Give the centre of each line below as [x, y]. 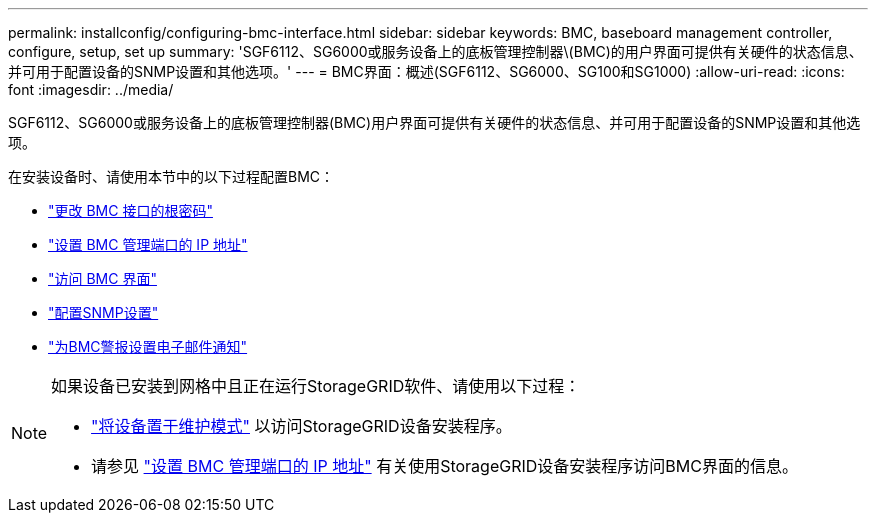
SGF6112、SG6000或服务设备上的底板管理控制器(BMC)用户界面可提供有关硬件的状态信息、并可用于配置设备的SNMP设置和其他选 [434, 122]
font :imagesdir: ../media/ [91, 89]
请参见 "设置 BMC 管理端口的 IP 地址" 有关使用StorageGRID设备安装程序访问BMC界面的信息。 [444, 466]
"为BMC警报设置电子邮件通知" [148, 346]
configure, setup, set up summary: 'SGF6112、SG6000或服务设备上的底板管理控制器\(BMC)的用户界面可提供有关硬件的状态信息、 [435, 51]
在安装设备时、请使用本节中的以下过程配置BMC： [171, 176]
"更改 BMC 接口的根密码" [130, 210]
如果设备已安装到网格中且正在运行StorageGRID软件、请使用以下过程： [316, 386]
